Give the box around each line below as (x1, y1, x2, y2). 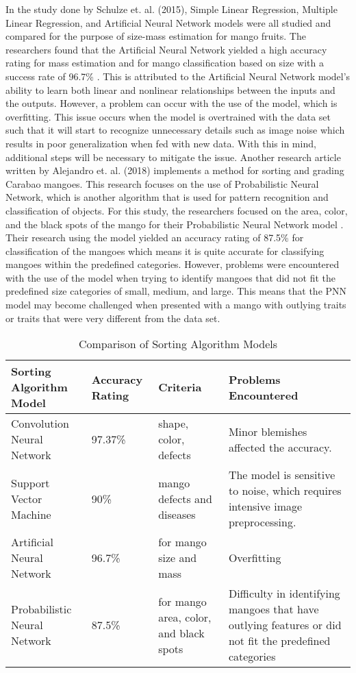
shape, (158, 415, 189, 432)
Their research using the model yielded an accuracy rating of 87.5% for (5, 230, 304, 245)
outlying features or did (228, 617, 342, 633)
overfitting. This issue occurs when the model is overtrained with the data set (5, 109, 331, 123)
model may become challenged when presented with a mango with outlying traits (5, 297, 346, 312)
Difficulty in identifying (228, 585, 340, 602)
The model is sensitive (228, 467, 335, 483)
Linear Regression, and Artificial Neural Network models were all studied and (5, 15, 331, 29)
